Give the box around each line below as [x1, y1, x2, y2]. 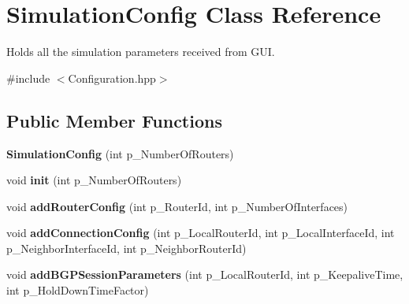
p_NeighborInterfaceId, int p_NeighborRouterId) [6, 239, 247, 256]
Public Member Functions [6, 108, 222, 132]
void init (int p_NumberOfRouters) [6, 172, 182, 188]
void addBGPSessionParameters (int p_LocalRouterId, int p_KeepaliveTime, [6, 266, 403, 283]
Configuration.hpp [68, 69, 156, 86]
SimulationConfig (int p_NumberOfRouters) [6, 145, 234, 161]
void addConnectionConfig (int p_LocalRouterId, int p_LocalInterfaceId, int [6, 224, 395, 241]
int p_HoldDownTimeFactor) [6, 282, 149, 298]
